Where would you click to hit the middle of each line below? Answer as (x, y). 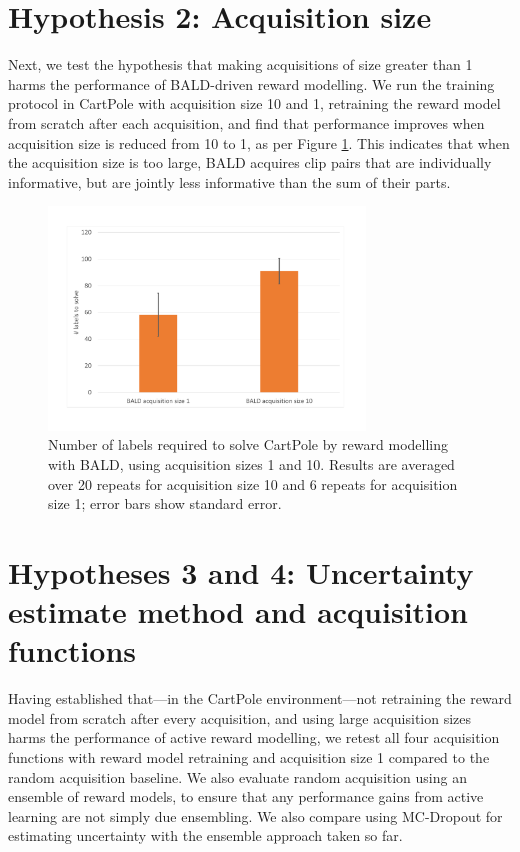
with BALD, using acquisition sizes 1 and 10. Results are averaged (251, 463)
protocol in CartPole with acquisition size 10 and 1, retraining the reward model (254, 103)
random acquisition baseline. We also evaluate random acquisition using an (237, 776)
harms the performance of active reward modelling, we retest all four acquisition (254, 737)
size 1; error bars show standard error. (165, 503)
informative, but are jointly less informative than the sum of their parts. (229, 181)
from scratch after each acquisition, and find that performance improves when (246, 122)
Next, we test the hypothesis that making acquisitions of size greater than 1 (240, 64)
